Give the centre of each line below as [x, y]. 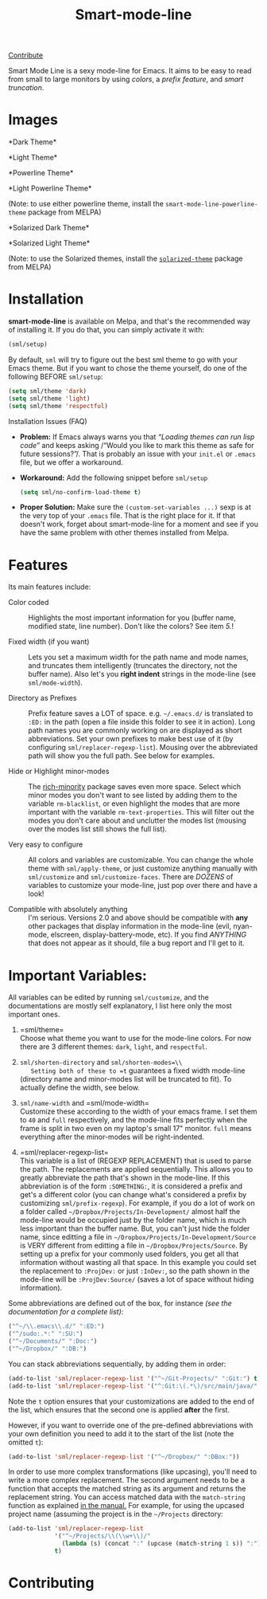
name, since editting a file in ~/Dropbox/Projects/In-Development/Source [138, 1237]
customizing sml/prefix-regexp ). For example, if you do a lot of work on [137, 1203]
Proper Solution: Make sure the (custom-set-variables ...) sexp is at [135, 507]
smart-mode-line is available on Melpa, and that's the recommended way [130, 321]
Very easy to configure [46, 845]
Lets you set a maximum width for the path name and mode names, [138, 657]
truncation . [26, 88]
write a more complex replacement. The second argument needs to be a [126, 1480]
